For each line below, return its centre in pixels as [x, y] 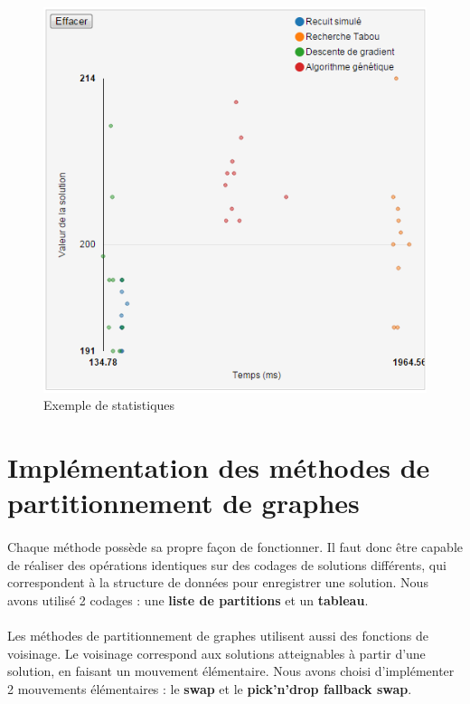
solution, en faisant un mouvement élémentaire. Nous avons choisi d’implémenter [231, 671]
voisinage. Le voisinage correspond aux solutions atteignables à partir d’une [216, 653]
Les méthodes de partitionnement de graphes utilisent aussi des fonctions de [218, 635]
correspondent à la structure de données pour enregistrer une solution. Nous [218, 582]
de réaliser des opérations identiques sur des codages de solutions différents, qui [227, 564]
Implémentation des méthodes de [219, 467]
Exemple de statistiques [109, 405]
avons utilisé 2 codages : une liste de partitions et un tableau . [188, 599]
